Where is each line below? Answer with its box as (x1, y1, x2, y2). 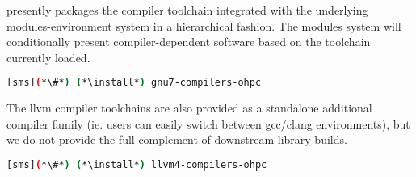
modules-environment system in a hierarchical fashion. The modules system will (6, 17, 401, 34)
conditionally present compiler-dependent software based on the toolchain (6, 33, 371, 50)
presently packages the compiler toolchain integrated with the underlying (6, 2, 368, 18)
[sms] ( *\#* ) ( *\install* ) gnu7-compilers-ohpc (6, 77, 262, 89)
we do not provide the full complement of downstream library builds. (6, 131, 347, 148)
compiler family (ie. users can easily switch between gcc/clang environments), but (6, 115, 410, 132)
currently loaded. (6, 48, 90, 65)
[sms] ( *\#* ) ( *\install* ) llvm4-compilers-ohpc (6, 159, 267, 171)
